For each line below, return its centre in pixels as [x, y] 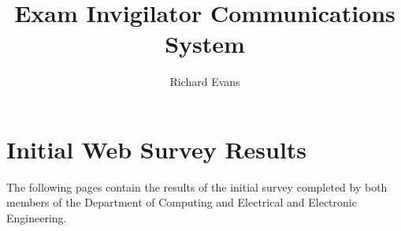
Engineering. [37, 218]
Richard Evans [205, 82]
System [205, 44]
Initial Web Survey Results [157, 149]
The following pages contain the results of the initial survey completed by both [197, 186]
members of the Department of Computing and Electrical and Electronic [182, 202]
